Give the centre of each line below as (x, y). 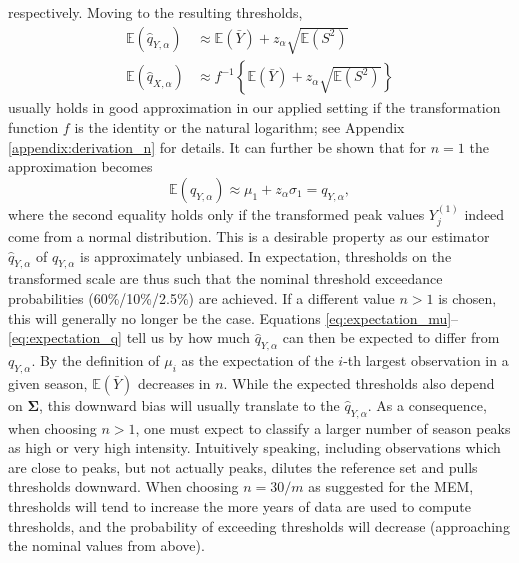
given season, (48, 382)
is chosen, (467, 298)
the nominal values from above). (106, 545)
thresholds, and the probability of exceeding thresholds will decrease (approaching (259, 525)
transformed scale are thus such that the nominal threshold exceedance (225, 278)
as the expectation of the (257, 360)
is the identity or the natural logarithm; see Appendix (239, 127)
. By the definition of (95, 360)
